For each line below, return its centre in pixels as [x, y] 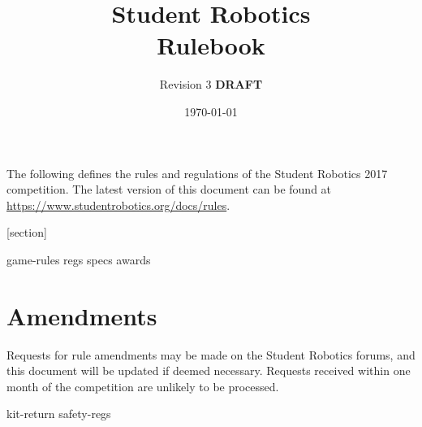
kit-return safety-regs [59, 414]
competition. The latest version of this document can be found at [169, 189]
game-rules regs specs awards [79, 259]
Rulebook [211, 45]
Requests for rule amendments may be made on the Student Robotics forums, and [211, 354]
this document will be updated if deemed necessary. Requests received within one [209, 370]
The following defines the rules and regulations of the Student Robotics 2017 [197, 173]
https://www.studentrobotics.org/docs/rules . [118, 205]
